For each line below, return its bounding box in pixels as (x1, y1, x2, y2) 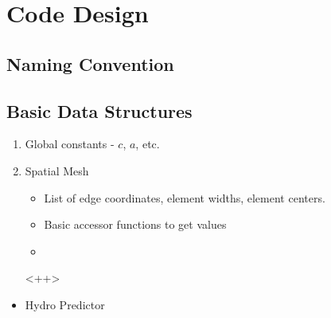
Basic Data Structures (6, 98, 193, 123)
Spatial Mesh (25, 162, 89, 179)
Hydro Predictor (25, 296, 105, 312)
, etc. (135, 135, 160, 152)
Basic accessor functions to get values (44, 216, 227, 233)
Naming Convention (6, 51, 174, 76)
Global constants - (25, 135, 115, 152)
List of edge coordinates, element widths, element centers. (44, 189, 325, 206)
